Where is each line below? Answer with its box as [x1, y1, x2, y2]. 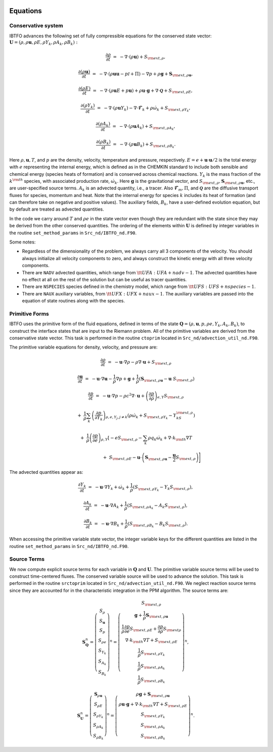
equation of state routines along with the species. [22, 298, 125, 304]
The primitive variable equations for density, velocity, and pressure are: [9, 344, 158, 350]
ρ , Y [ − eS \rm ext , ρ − [101, 435, 143, 442]
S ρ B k [93, 733, 104, 741]
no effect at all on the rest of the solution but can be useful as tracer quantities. [22, 276, 187, 282]
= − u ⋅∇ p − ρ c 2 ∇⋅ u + [95, 392, 145, 398]
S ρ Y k [93, 711, 104, 719]
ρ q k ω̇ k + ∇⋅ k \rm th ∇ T [148, 435, 193, 442]
